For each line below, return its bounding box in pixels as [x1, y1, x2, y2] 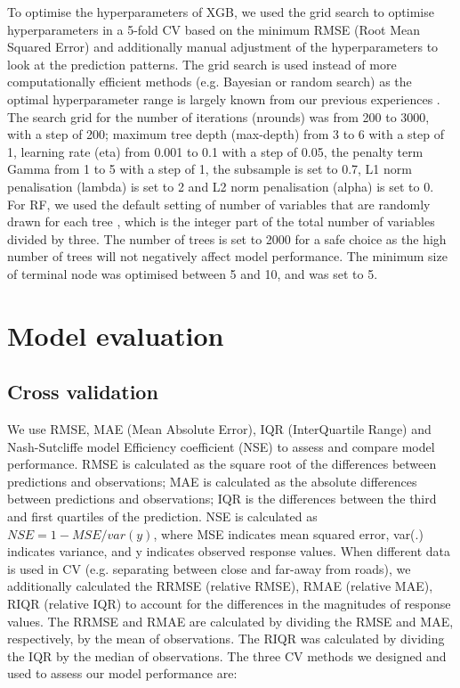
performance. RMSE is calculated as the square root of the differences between [7, 455, 437, 473]
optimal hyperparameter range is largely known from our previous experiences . [7, 89, 440, 108]
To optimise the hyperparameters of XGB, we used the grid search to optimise [7, 3, 434, 20]
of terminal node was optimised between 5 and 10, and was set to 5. [7, 264, 378, 283]
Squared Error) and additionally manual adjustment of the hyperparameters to [7, 37, 439, 56]
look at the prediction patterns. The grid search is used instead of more [7, 54, 397, 73]
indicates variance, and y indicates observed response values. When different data [7, 542, 450, 561]
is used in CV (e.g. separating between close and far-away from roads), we [7, 559, 411, 577]
